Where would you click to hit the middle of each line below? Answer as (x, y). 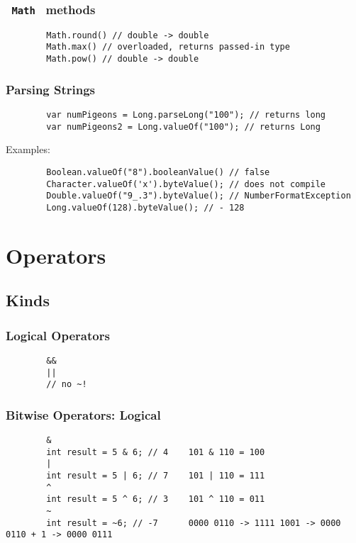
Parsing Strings (51, 89)
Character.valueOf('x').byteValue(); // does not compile (186, 184)
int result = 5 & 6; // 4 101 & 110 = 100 (156, 452)
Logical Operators (58, 335)
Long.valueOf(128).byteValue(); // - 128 (145, 207)
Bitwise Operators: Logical (83, 414)
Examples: (28, 149)
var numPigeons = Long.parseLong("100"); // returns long (186, 114)
